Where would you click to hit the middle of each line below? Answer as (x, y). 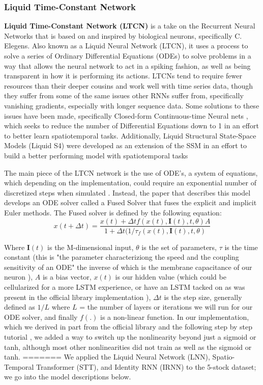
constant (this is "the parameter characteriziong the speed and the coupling (122, 257)
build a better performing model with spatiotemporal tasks (96, 155)
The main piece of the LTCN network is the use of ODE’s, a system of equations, (131, 172)
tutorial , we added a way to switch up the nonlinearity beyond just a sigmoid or (130, 336)
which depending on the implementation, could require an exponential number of (130, 183)
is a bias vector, (67, 277)
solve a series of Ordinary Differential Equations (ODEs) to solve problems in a (128, 56)
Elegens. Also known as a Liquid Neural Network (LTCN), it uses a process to (126, 46)
